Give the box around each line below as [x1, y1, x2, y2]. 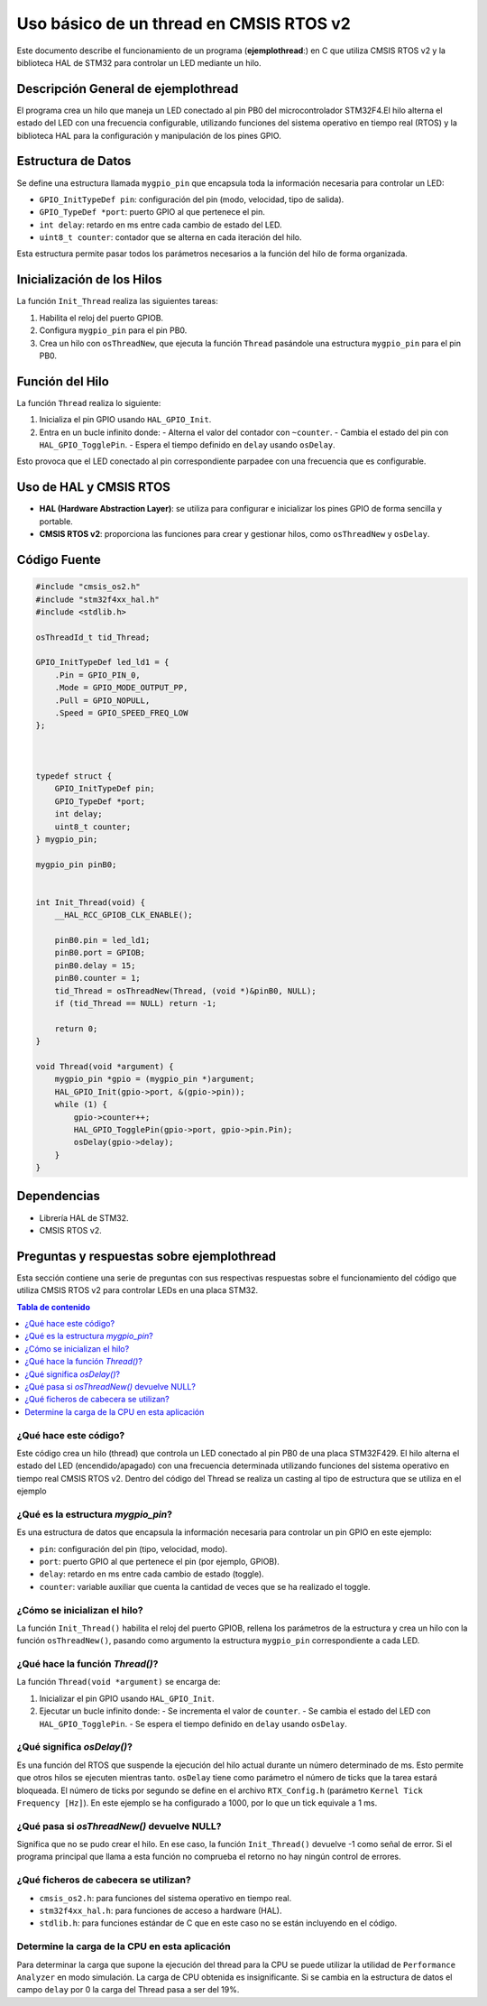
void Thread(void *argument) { [35, 1061, 175, 1071]
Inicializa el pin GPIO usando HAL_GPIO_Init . [39, 414, 212, 425]
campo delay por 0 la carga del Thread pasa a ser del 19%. [16, 1984, 240, 1995]
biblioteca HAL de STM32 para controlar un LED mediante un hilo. [16, 57, 262, 68]
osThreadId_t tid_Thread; [35, 632, 151, 642]
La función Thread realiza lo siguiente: [16, 397, 161, 408]
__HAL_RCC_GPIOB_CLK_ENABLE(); [54, 910, 193, 920]
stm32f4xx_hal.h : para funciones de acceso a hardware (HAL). [39, 1905, 282, 1917]
